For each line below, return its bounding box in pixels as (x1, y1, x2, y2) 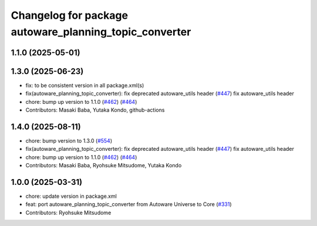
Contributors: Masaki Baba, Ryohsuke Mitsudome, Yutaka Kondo (25, 162, 182, 169)
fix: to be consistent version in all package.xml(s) (25, 82, 144, 89)
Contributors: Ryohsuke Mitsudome (25, 209, 112, 216)
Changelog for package (11, 9, 129, 22)
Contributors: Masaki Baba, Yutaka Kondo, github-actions (25, 106, 165, 114)
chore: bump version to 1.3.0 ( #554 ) (25, 137, 113, 144)
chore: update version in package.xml (25, 193, 117, 200)
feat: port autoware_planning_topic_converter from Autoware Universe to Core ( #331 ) (25, 201, 232, 208)
